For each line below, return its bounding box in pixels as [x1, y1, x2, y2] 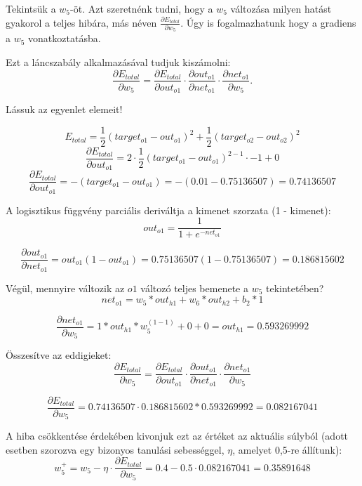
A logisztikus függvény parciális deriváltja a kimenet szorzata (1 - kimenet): [6, 202, 331, 217]
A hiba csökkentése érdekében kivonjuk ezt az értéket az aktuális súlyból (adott [6, 428, 349, 443]
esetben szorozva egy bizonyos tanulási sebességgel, [6, 442, 224, 457]
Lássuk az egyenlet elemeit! [6, 102, 123, 117]
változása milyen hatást [230, 1, 332, 15]
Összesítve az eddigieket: [6, 348, 112, 362]
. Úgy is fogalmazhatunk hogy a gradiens [180, 15, 356, 29]
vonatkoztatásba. [28, 31, 101, 46]
